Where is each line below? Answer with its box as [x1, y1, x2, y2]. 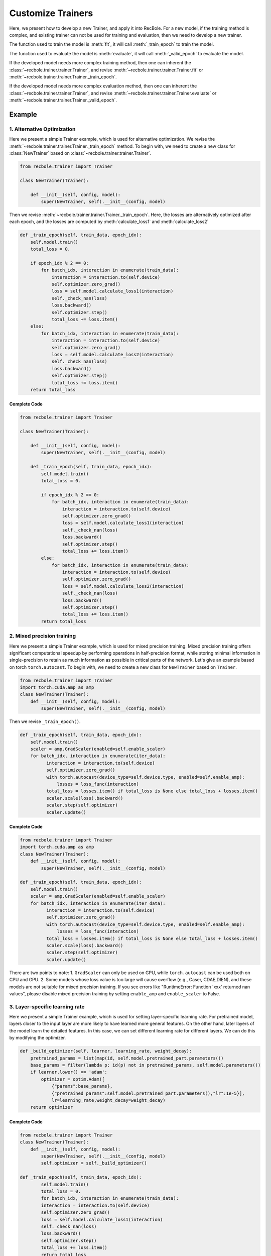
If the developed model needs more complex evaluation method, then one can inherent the [9, 83, 197, 89]
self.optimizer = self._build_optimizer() [41, 1161, 148, 1166]
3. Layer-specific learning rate [9, 1003, 85, 1010]
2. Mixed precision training [9, 633, 76, 640]
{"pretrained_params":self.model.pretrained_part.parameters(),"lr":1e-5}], [51, 1090, 245, 1096]
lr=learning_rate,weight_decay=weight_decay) [51, 1097, 166, 1103]
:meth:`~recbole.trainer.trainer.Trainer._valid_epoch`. [9, 97, 117, 103]
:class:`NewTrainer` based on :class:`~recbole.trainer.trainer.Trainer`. [9, 150, 152, 156]
